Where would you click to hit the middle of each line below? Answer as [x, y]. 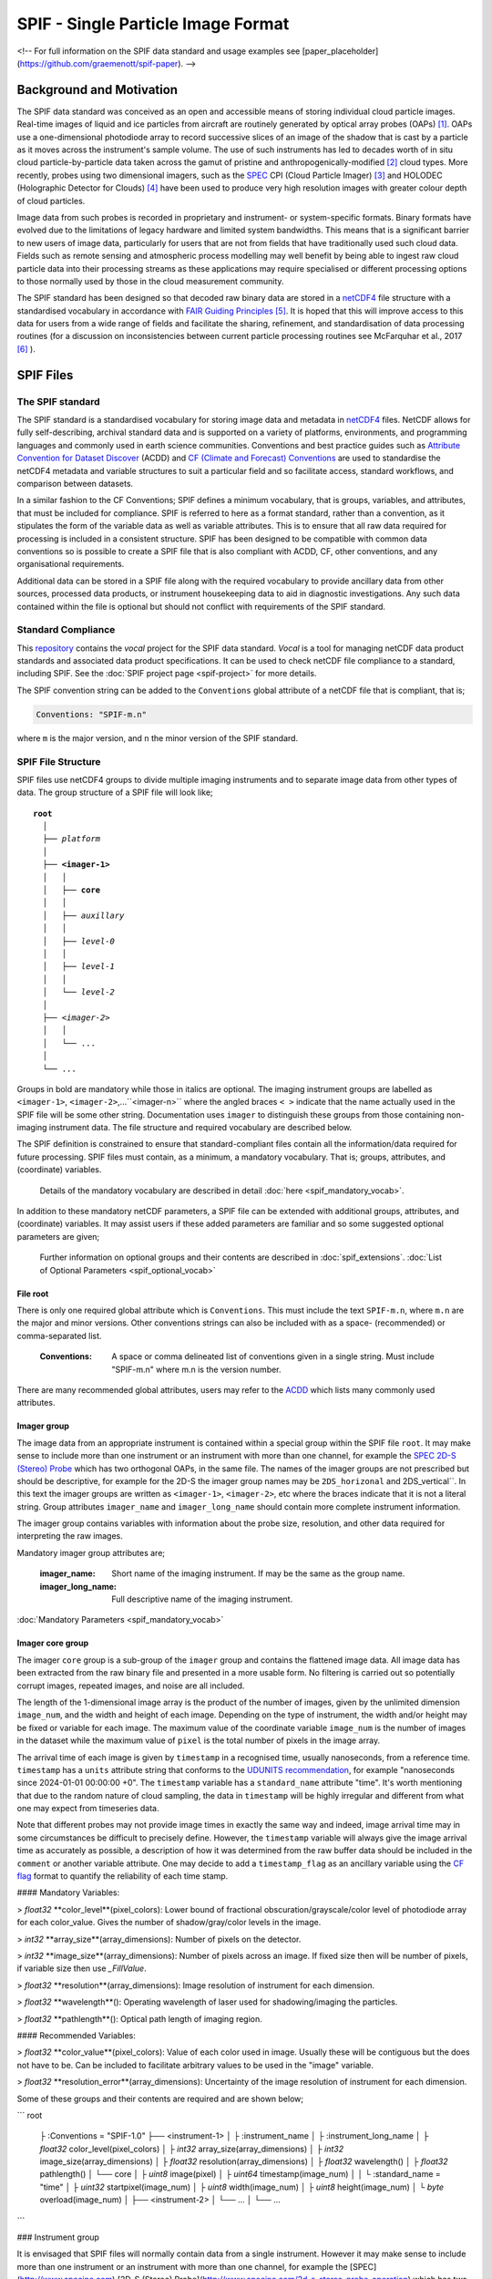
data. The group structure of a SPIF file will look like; [115, 792]
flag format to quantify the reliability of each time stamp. [123, 1876]
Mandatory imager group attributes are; [91, 1552]
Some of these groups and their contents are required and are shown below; [160, 2099]
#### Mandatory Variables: [68, 1892]
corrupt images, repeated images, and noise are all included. [131, 1686]
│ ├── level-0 [79, 941]
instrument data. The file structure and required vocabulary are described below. [200, 1128]
